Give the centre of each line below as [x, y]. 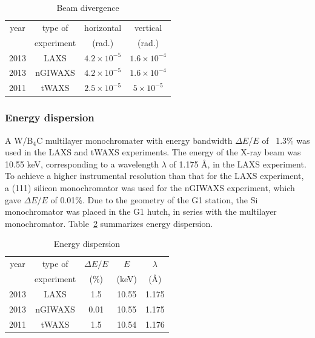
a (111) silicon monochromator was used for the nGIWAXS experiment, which [150, 187]
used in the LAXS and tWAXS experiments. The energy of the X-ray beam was [153, 152]
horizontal [103, 27]
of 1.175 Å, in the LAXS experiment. [238, 164]
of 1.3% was [286, 140]
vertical [148, 27]
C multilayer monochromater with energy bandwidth [134, 140]
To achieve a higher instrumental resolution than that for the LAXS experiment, [154, 176]
